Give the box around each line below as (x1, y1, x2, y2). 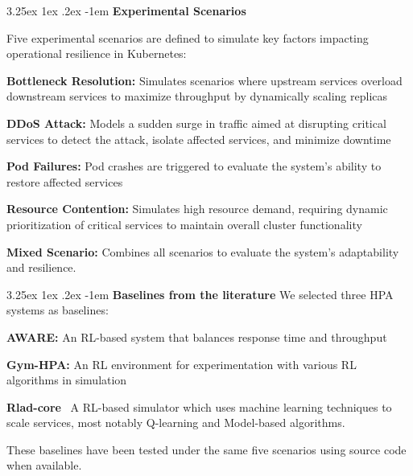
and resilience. (6, 259, 76, 276)
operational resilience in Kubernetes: (6, 45, 187, 62)
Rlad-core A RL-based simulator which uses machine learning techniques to (6, 398, 392, 415)
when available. (6, 457, 82, 474)
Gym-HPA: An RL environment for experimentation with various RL (6, 355, 357, 372)
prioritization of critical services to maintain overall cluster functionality (6, 215, 362, 232)
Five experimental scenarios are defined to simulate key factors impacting (6, 29, 369, 46)
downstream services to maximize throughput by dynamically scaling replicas (6, 88, 388, 105)
